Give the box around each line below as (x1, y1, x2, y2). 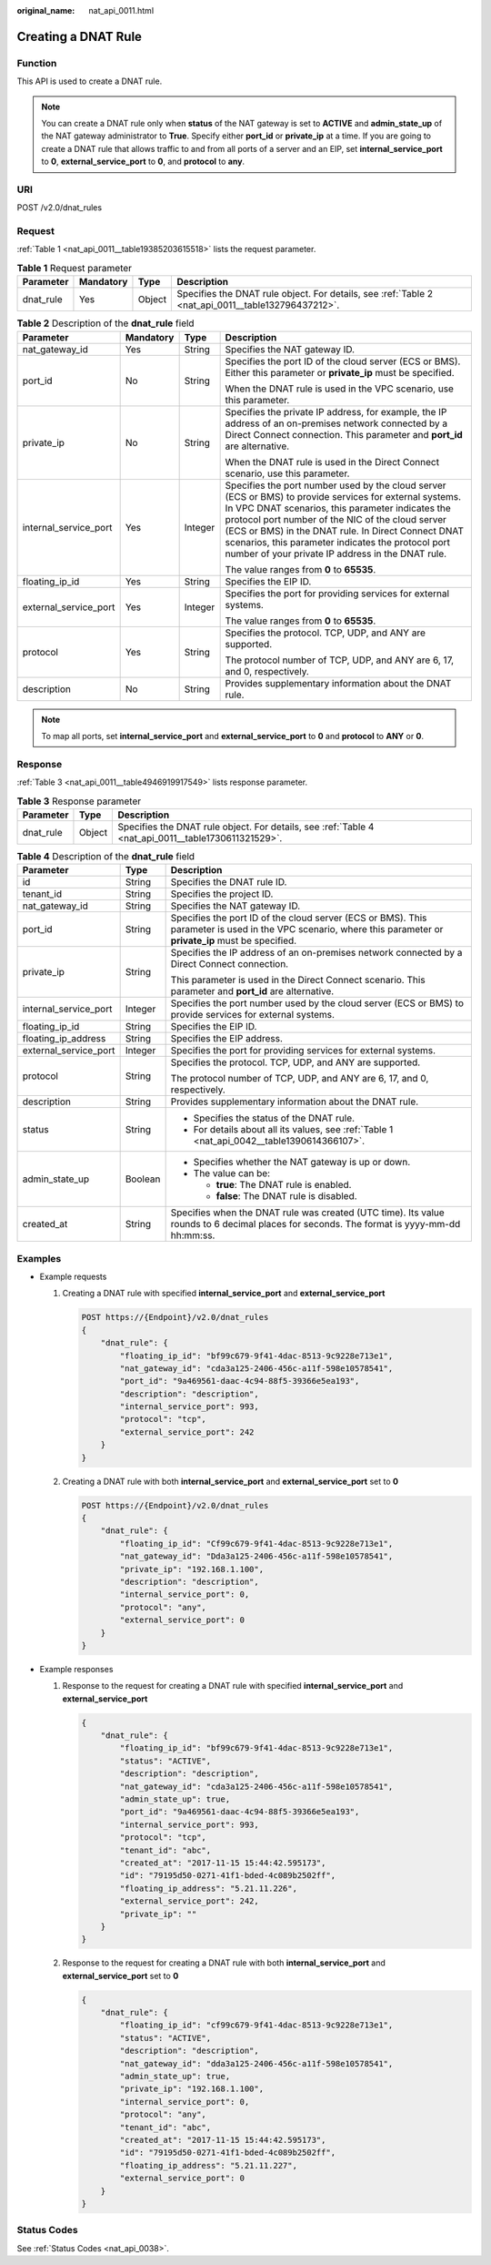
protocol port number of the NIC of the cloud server (225, 513, 447, 525)
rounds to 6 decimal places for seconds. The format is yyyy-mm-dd (170, 1218, 461, 1231)
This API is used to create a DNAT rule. (16, 76, 163, 86)
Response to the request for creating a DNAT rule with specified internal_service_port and (62, 1681, 404, 1691)
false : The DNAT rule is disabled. (215, 1190, 358, 1203)
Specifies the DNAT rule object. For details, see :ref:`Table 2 (176, 288, 434, 300)
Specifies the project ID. (170, 888, 274, 900)
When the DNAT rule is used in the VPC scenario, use (225, 382, 455, 395)
